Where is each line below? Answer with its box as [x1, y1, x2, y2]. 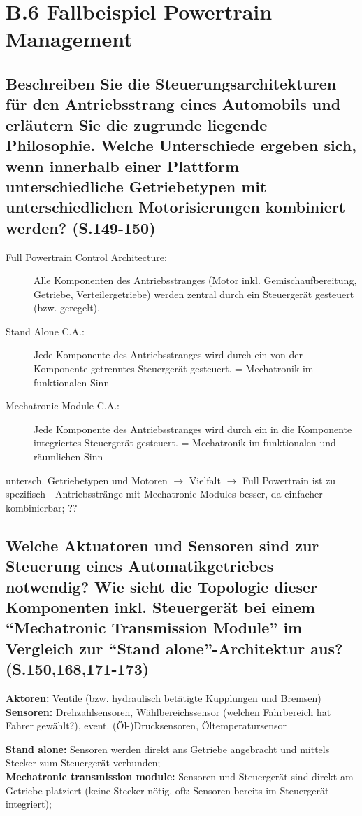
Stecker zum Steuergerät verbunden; [6, 755, 161, 770]
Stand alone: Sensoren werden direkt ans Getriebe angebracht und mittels [6, 741, 330, 756]
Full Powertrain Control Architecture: [6, 249, 167, 264]
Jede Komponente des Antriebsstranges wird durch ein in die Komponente [34, 421, 352, 436]
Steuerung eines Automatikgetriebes [6, 555, 274, 577]
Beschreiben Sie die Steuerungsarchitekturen [6, 72, 337, 94]
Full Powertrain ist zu [242, 472, 336, 487]
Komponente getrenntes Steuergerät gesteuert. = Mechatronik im [34, 361, 314, 376]
